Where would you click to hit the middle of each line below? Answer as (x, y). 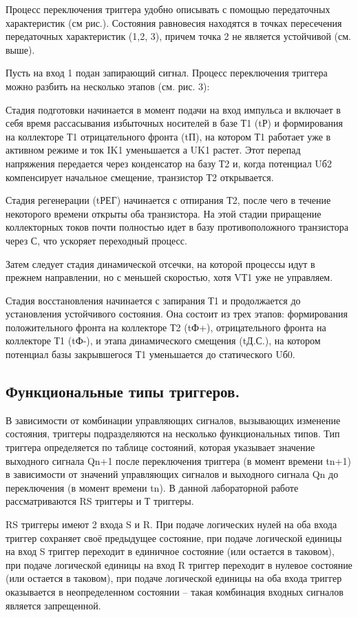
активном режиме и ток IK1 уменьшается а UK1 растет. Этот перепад (153, 150)
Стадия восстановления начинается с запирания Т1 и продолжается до (153, 300)
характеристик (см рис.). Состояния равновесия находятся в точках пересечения (174, 22)
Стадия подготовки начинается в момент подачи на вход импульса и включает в (173, 109)
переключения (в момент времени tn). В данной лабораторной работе (152, 487)
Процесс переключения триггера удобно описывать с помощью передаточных (168, 9)
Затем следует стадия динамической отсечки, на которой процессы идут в (160, 263)
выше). (20, 49)
